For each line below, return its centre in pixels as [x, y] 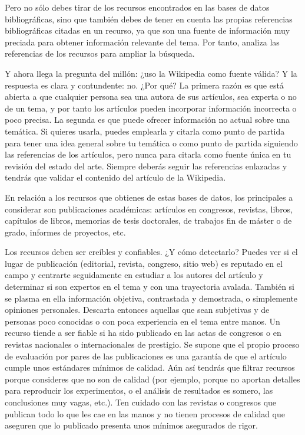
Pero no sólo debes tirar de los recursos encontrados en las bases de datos [137, 7]
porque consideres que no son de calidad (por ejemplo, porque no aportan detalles [152, 379]
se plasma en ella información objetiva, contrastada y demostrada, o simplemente [151, 298]
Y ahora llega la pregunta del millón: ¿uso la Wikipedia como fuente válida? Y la [151, 73]
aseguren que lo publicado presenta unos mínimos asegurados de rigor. [131, 425]
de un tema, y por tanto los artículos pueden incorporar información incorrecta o [151, 108]
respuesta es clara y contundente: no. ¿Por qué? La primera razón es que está [144, 85]
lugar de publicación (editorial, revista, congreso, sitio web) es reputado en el [144, 263]
